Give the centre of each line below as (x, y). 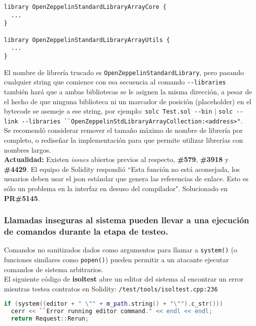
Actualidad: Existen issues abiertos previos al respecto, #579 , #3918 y (116, 159)
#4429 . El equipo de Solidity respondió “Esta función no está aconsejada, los (122, 169)
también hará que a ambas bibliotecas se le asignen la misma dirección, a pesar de (128, 91)
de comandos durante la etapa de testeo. (86, 231)
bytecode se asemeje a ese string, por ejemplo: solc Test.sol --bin (108, 111)
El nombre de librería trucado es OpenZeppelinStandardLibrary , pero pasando (124, 72)
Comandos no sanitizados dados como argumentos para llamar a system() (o (121, 250)
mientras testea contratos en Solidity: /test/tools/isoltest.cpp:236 (111, 288)
